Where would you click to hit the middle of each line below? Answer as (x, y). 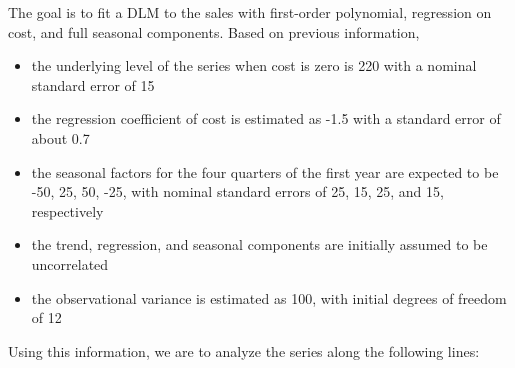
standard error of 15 (93, 84)
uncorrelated (70, 263)
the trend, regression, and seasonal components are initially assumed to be (259, 244)
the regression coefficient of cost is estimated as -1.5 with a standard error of (266, 118)
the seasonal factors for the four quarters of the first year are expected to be (265, 171)
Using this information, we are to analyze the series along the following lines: (244, 350)
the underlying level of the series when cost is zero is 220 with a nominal (254, 65)
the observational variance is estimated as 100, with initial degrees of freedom (269, 297)
